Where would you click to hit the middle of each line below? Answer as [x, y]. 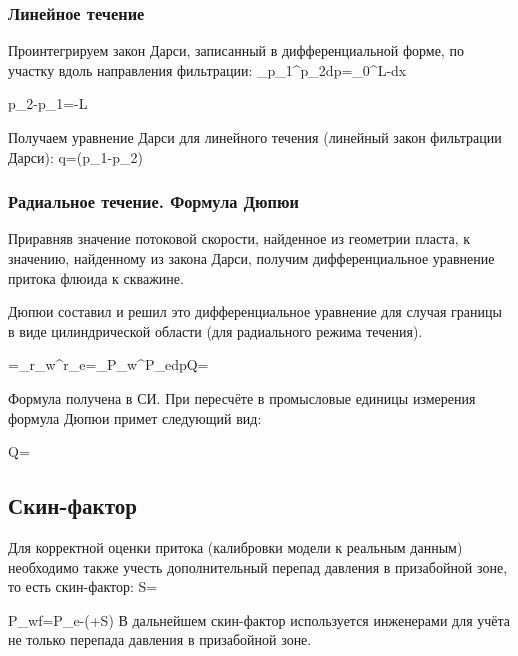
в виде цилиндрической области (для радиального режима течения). [215, 330]
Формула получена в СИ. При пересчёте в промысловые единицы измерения [242, 397]
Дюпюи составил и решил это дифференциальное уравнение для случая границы [255, 311]
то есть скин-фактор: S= [83, 586]
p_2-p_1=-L [48, 103]
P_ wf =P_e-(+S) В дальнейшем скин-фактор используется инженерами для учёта [259, 619]
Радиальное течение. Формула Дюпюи [153, 201]
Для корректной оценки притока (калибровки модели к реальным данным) [235, 546]
